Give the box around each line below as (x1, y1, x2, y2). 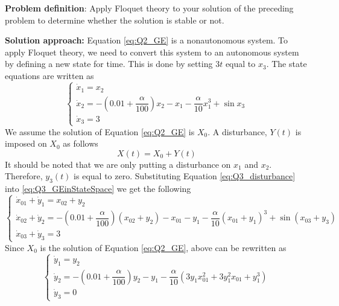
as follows (63, 137, 98, 150)
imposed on (5, 137, 47, 150)
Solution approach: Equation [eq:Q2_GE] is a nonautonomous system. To (5, 34, 288, 46)
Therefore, (5, 170, 43, 182)
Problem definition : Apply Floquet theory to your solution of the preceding (5, 2, 294, 14)
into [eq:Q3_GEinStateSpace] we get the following (5, 182, 191, 195)
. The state (266, 57, 307, 70)
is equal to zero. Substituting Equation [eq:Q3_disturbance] (74, 170, 296, 182)
